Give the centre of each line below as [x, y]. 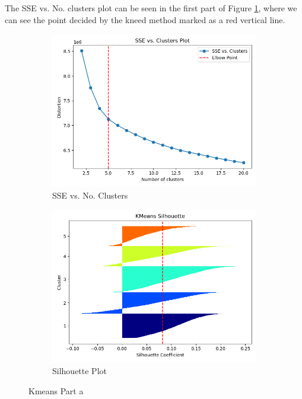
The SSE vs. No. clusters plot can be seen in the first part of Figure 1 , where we [151, 8]
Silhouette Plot [80, 370]
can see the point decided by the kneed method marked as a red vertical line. [145, 19]
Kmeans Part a [56, 390]
